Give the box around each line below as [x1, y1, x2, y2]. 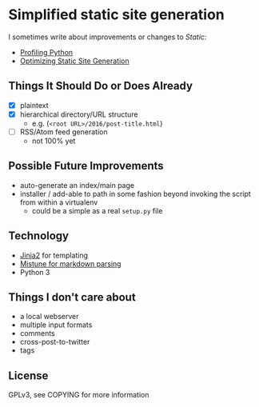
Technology [8, 229, 70, 243]
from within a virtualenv [19, 198, 98, 207]
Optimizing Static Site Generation [19, 56, 129, 66]
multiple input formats [19, 320, 93, 329]
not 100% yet [31, 136, 76, 146]
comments [19, 329, 55, 338]
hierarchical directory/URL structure [19, 110, 138, 119]
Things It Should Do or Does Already [8, 79, 193, 93]
